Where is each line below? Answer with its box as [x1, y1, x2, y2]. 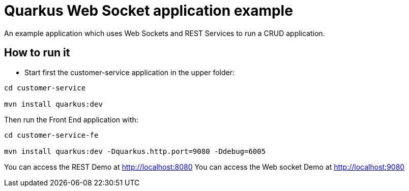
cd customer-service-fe [4, 131, 99, 139]
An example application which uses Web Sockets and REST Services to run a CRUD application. [4, 28, 325, 38]
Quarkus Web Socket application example [4, 2, 293, 19]
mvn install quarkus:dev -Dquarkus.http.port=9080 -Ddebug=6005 [4, 147, 266, 155]
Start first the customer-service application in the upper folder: [24, 68, 235, 77]
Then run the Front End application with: [4, 115, 138, 124]
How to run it [4, 46, 70, 59]
